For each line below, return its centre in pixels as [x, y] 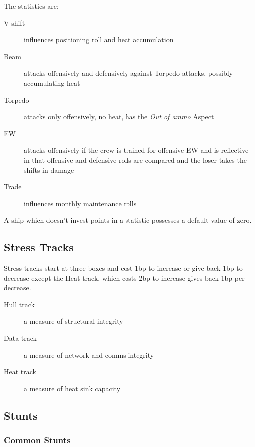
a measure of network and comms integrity [89, 354]
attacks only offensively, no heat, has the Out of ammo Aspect [119, 117]
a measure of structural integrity [73, 321]
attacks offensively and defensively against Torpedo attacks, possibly [128, 73]
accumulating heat [52, 83]
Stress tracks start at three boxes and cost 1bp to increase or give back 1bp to [123, 268]
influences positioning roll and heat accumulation [99, 40]
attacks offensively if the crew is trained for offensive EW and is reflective [136, 150]
